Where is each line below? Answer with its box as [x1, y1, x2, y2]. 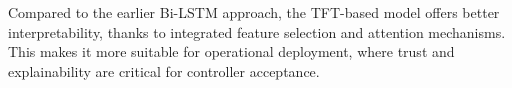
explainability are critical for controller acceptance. [8, 60, 320, 81]
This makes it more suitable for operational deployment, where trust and [8, 41, 455, 62]
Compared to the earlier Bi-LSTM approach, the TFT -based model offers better [8, 2, 500, 22]
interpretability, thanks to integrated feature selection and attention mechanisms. [8, 21, 506, 42]
